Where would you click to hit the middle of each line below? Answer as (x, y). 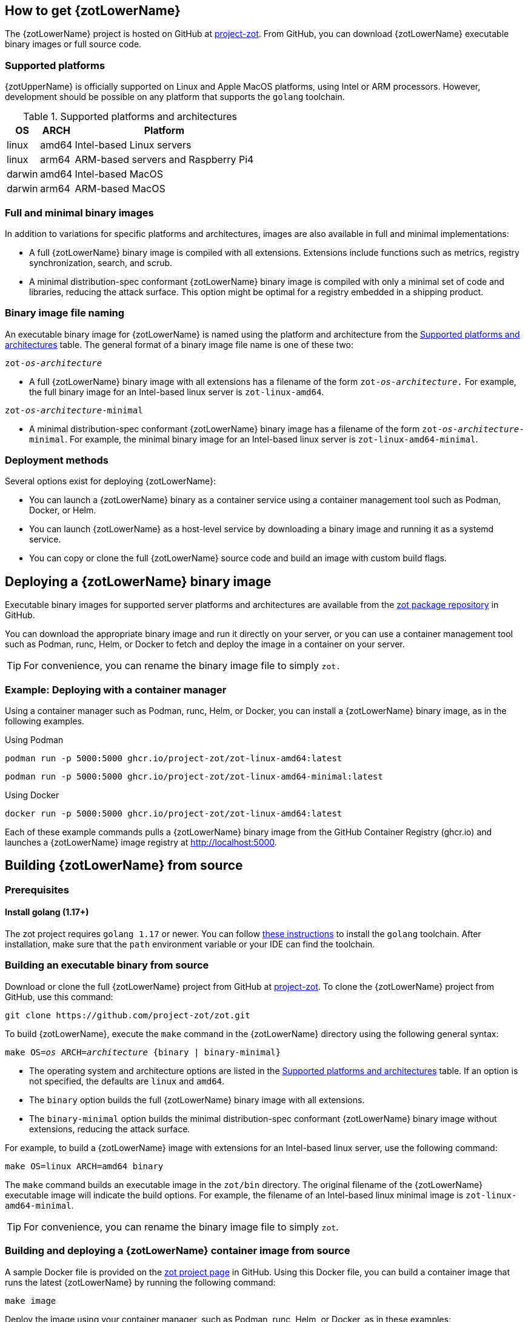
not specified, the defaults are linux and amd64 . (127, 1081)
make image (31, 1300)
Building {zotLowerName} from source (124, 866)
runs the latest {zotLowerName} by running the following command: (140, 1282)
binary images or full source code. (73, 44)
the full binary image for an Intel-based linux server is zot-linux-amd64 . (177, 392)
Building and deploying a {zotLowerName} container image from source (178, 1251)
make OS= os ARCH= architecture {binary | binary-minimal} (143, 1052)
